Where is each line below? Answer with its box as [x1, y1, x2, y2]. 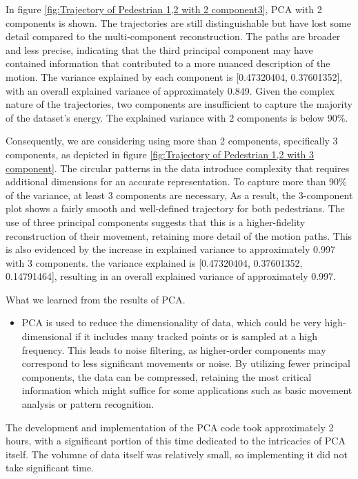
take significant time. [6, 460, 95, 475]
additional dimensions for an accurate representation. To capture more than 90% [6, 174, 347, 189]
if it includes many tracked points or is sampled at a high [74, 329, 318, 344]
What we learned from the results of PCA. [6, 292, 186, 306]
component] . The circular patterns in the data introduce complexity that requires [6, 160, 350, 175]
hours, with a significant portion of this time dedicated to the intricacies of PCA [6, 433, 346, 448]
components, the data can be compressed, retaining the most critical [21, 369, 312, 384]
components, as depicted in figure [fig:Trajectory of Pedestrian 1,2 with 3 [6, 147, 315, 161]
